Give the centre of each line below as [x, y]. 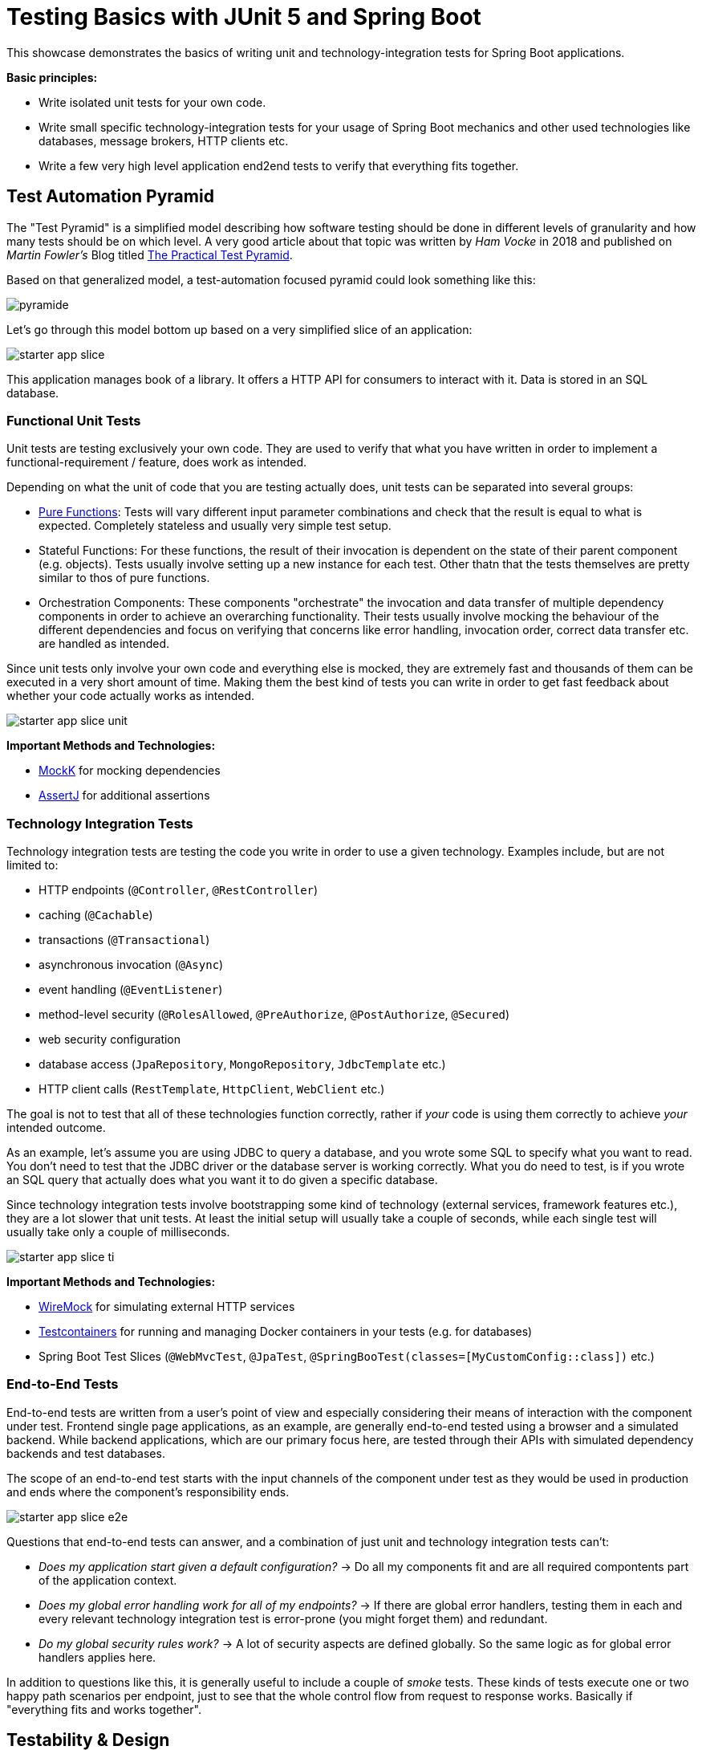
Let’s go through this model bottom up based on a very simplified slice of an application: [239, 329]
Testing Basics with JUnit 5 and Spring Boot [244, 17]
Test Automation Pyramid [110, 197]
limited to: [32, 865]
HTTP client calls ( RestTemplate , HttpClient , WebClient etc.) [212, 1089]
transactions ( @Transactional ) [124, 940]
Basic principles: [52, 77]
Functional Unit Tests [74, 420]
